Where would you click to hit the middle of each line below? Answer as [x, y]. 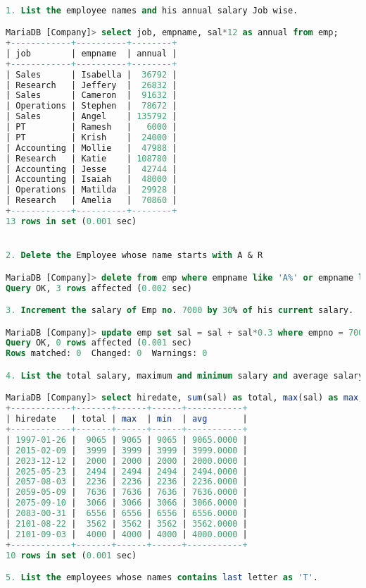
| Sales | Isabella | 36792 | [91, 74]
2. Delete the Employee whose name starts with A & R [134, 256]
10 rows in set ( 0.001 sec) [71, 555]
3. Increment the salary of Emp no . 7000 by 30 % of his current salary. [180, 311]
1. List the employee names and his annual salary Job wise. [152, 10]
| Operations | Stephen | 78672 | [91, 106]
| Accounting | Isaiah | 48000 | [91, 179]
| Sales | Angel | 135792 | [91, 117]
